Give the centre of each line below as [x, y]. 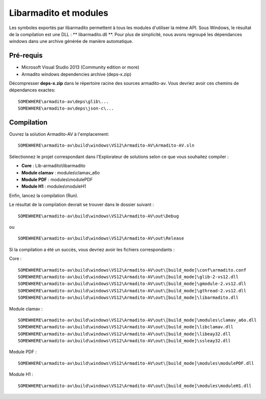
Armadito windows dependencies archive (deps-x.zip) [76, 74]
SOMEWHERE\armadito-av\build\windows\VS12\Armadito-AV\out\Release [101, 239]
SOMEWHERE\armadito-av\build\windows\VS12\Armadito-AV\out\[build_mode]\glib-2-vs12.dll [128, 277]
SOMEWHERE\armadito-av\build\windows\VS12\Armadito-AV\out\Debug [99, 216]
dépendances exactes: [32, 90]
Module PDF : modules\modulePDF [57, 180]
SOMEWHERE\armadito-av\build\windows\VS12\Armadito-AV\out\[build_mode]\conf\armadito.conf [132, 270]
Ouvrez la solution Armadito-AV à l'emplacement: [59, 134]
